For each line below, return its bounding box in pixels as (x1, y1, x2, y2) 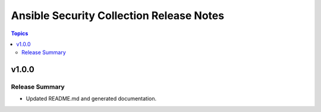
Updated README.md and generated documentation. (26, 95, 157, 102)
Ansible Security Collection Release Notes (11, 9, 225, 22)
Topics (11, 30, 29, 37)
